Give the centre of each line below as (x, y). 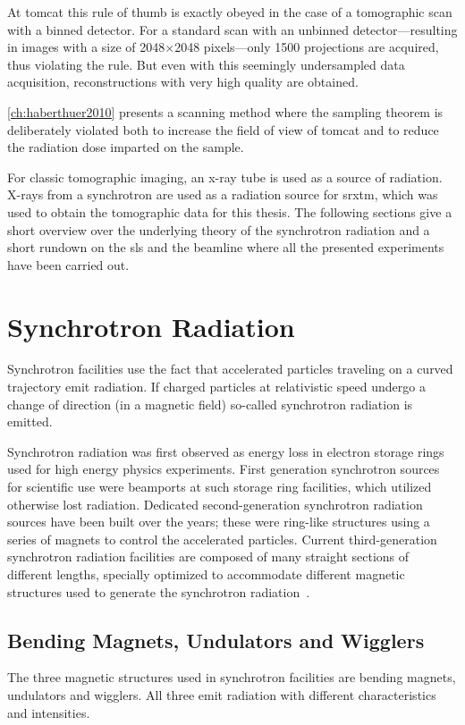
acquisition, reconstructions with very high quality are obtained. (183, 82)
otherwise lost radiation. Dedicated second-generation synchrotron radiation (215, 504)
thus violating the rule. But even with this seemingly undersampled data (206, 64)
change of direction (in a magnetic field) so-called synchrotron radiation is (210, 404)
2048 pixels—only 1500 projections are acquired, (307, 47)
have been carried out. (68, 264)
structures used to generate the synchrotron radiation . (159, 591)
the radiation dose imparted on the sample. (126, 147)
